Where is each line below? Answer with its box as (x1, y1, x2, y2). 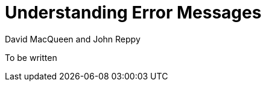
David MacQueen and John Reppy (5, 33, 141, 44)
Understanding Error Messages (5, 2, 262, 23)
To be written (5, 52, 57, 63)
